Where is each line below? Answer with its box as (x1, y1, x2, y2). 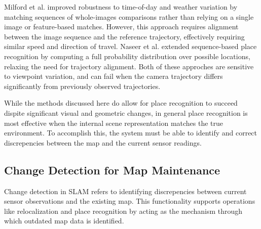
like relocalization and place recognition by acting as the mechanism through (4, 205, 243, 216)
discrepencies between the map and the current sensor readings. (4, 137, 202, 148)
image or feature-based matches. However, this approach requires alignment (4, 21, 239, 32)
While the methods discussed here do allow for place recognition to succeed (4, 98, 238, 108)
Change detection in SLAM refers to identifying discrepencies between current (4, 186, 247, 196)
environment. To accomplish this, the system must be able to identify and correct (4, 127, 257, 138)
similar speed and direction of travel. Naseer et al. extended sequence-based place (4, 41, 257, 52)
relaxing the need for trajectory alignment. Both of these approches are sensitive (4, 61, 254, 71)
